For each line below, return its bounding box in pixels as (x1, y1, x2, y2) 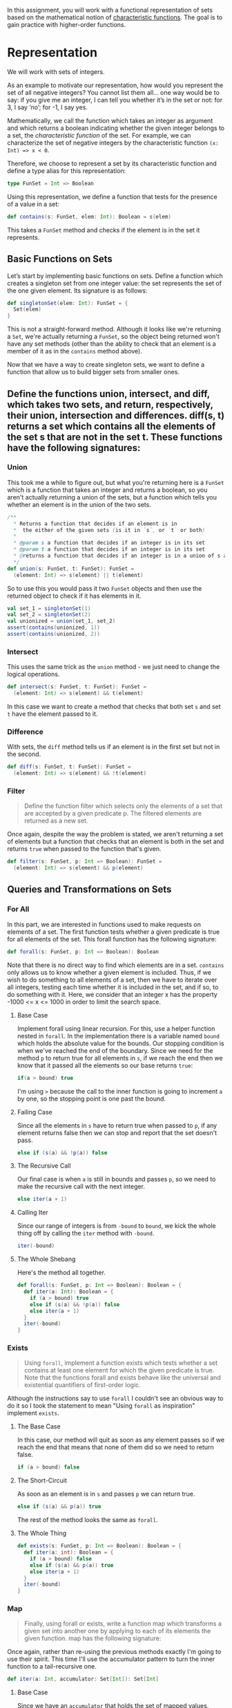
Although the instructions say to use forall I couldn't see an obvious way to (7, 1394, 224, 1403)
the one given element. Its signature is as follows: (7, 286, 148, 295)
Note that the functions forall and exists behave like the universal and (23, 1373, 221, 1382)
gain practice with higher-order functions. (7, 21, 126, 28)
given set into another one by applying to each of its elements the (23, 1627, 211, 1635)
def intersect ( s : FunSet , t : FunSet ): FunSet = (7, 683, 147, 690)
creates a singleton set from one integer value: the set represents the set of (7, 279, 222, 287)
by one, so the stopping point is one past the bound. (17, 1094, 166, 1103)
